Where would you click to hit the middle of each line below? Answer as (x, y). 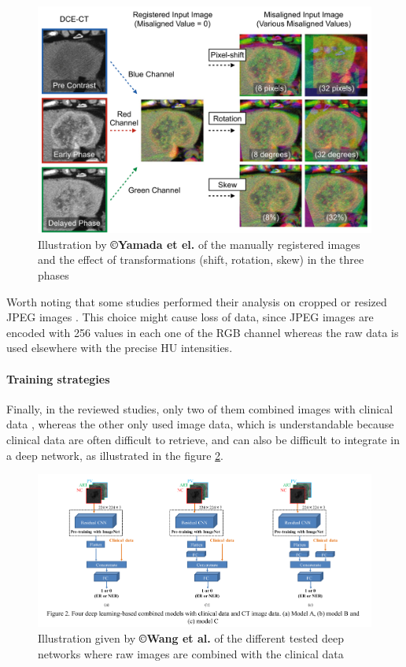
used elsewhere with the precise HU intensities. (120, 348)
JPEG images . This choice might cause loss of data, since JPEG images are (190, 317)
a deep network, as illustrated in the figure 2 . (115, 455)
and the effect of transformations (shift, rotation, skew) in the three (201, 259)
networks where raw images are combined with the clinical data (191, 653)
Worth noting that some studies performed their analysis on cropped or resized (197, 301)
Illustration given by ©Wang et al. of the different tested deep (191, 637)
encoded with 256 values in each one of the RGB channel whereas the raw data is (203, 332)
